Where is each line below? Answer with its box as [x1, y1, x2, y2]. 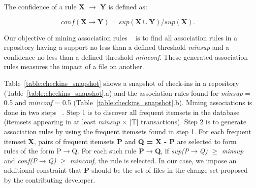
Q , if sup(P [155, 146, 189, 156]
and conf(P [4, 155, 37, 165]
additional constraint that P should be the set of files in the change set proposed [4, 165, 248, 175]
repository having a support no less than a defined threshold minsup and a [4, 42, 229, 52]
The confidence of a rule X [4, 1, 85, 11]
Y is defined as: [100, 1, 147, 11]
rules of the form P [4, 146, 62, 156]
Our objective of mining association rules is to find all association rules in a [4, 32, 237, 42]
